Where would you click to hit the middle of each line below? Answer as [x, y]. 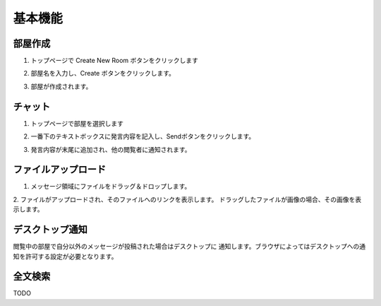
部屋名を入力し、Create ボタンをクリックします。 [103, 73]
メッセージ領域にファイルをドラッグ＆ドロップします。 [111, 187]
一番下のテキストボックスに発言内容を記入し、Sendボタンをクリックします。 [143, 136]
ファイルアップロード [59, 170]
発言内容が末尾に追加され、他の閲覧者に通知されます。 [111, 149]
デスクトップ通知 [50, 230]
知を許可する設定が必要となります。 [65, 256]
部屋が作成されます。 [61, 86]
